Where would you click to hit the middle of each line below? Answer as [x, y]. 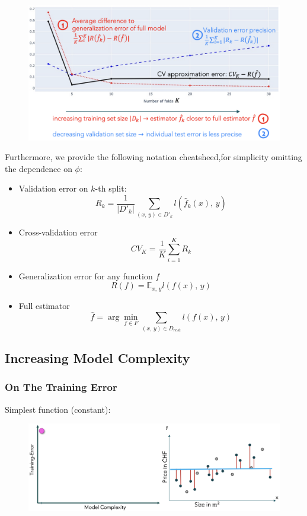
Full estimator [44, 305]
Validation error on [53, 188]
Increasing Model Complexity [97, 358]
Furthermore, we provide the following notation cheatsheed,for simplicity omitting [153, 157]
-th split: [111, 188]
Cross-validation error [58, 232]
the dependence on [39, 168]
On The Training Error [61, 387]
